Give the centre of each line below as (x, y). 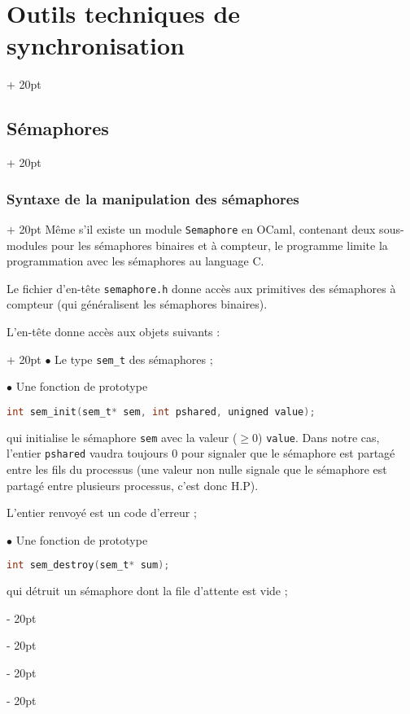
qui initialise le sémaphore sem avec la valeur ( (122, 437)
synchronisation (96, 45)
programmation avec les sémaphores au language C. (135, 261)
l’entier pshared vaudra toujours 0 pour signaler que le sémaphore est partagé (201, 453)
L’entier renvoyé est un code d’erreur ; (102, 513)
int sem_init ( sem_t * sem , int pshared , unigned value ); (161, 412)
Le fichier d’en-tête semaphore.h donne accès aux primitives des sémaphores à (201, 288)
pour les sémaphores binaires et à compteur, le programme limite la (219, 245)
